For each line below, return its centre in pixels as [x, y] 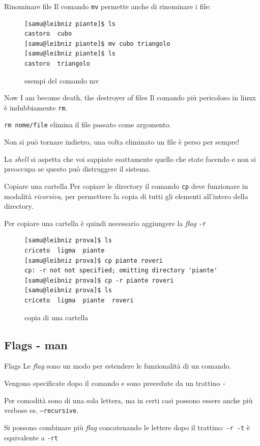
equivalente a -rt [31, 437]
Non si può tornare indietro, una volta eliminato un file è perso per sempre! [122, 142]
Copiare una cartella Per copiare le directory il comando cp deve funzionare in [126, 186]
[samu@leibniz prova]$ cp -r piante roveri [99, 280]
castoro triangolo [57, 64]
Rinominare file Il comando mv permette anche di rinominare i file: [108, 6]
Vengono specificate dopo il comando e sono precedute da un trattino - [115, 383]
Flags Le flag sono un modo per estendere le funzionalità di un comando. [118, 366]
